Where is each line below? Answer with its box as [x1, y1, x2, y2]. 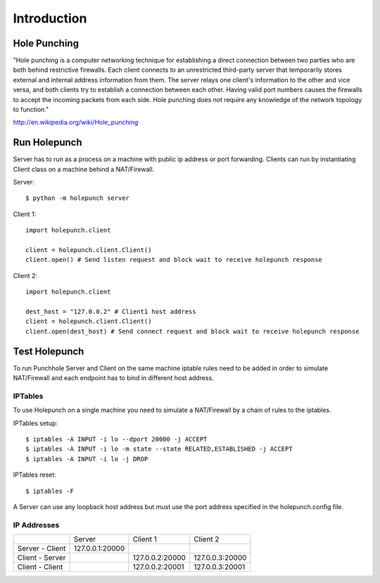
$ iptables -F [25, 487, 74, 495]
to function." [13, 106, 49, 114]
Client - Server [17, 553, 66, 563]
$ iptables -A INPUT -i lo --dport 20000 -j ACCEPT [25, 435, 208, 443]
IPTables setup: [13, 419, 58, 427]
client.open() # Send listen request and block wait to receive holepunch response [25, 256, 323, 264]
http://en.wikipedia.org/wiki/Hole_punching [13, 118, 139, 127]
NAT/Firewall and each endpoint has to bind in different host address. [13, 374, 214, 382]
